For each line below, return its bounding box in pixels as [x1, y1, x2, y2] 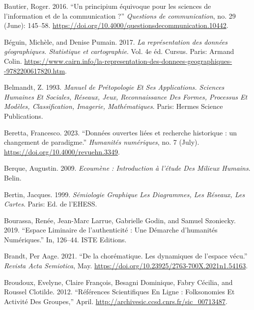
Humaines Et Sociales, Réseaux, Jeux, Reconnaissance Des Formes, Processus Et [4, 91, 248, 102]
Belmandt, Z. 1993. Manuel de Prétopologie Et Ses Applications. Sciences [4, 82, 225, 92]
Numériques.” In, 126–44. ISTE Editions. [4, 234, 127, 244]
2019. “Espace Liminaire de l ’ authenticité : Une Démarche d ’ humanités [4, 225, 218, 235]
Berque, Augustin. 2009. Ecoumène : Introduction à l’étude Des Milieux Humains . [4, 163, 251, 173]
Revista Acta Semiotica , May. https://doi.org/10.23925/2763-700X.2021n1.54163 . [4, 260, 248, 271]
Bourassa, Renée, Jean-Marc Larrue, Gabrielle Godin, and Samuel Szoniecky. [4, 215, 236, 225]
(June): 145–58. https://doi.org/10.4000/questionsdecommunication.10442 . [4, 20, 228, 30]
